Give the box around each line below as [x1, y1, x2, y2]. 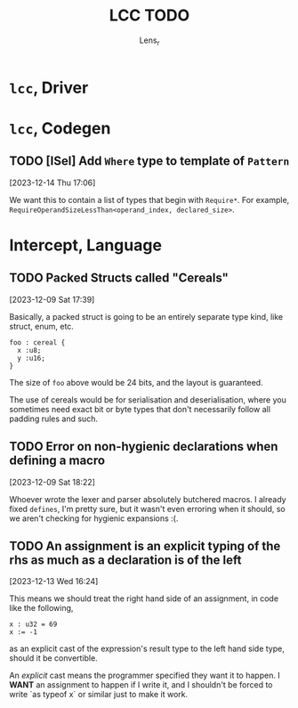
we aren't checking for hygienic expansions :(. [9, 513, 179, 524]
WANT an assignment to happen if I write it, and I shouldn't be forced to [9, 680, 273, 690]
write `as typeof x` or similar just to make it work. [9, 689, 189, 700]
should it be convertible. [9, 653, 98, 663]
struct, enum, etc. [9, 321, 74, 331]
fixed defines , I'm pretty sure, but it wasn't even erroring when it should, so [9, 503, 286, 514]
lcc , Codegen [9, 118, 111, 138]
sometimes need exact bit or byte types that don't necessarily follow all [9, 403, 271, 414]
